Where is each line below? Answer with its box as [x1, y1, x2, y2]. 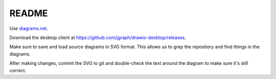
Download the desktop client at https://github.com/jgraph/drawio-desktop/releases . [9, 34, 186, 41]
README [9, 8, 48, 19]
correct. [9, 67, 27, 73]
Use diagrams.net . [9, 25, 49, 31]
